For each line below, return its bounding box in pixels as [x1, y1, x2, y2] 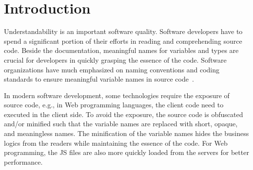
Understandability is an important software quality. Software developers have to [4, 26, 243, 36]
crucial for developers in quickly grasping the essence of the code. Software [4, 54, 227, 65]
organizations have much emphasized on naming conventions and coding [4, 64, 220, 74]
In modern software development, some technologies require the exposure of [4, 90, 230, 100]
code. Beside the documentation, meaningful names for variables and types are [4, 45, 239, 55]
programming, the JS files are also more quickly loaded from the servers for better [4, 147, 249, 157]
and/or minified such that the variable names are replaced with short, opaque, [4, 119, 238, 129]
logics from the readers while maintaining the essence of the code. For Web [4, 137, 228, 148]
